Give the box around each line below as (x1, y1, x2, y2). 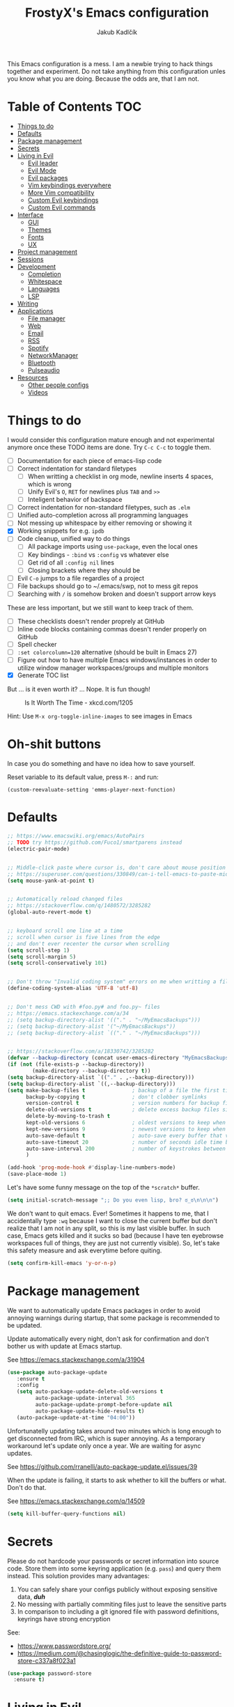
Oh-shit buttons (7, 737, 101, 753)
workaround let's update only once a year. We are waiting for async (7, 1441, 201, 1449)
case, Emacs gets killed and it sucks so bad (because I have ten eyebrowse (7, 1231, 224, 1240)
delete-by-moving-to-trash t (25, 1112, 111, 1120)
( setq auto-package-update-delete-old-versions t (16, 1388, 164, 1395)
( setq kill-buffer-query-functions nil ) (7, 1510, 127, 1517)
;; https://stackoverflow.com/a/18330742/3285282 (7, 1048, 155, 1055)
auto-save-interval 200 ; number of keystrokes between (25, 1145, 226, 1152)
